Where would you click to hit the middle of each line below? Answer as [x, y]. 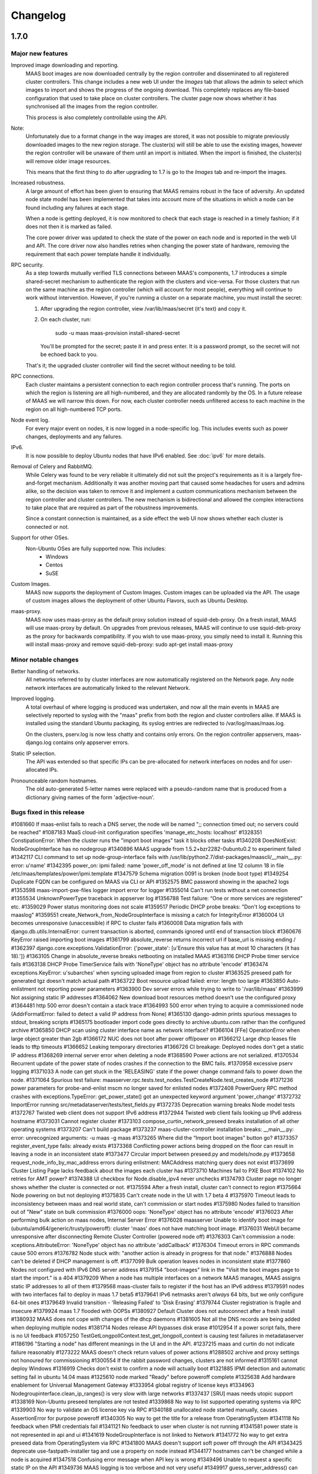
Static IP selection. [33, 753]
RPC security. [27, 265]
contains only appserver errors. [91, 742]
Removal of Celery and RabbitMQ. [52, 466]
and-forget [39, 483]
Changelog [38, 15]
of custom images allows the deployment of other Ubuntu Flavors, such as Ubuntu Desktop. [137, 600]
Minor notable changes [45, 659]
